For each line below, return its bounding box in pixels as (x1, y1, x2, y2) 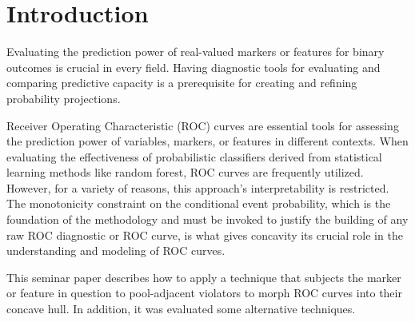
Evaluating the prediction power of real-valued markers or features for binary (6, 43, 385, 60)
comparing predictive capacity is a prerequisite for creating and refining (6, 74, 357, 91)
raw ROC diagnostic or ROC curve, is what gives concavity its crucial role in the (6, 226, 403, 243)
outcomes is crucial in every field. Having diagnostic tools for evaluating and (6, 58, 381, 75)
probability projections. (6, 89, 121, 106)
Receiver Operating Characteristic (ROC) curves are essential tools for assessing (6, 117, 399, 133)
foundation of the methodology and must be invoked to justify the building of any (6, 211, 409, 228)
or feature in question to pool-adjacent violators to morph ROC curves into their (6, 284, 402, 301)
